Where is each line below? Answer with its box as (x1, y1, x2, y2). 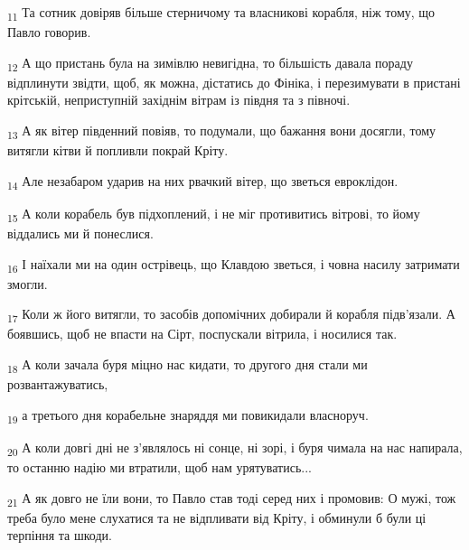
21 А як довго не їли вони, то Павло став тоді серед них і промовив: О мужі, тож (7, 488, 456, 509)
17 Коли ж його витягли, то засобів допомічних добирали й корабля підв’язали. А (7, 304, 455, 326)
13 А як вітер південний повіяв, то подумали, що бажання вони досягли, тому (7, 121, 436, 142)
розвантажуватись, (7, 375, 108, 394)
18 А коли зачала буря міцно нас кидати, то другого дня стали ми (7, 355, 368, 376)
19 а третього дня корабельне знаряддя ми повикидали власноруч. (7, 405, 369, 426)
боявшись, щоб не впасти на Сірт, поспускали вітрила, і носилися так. (7, 324, 398, 343)
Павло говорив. (7, 23, 91, 42)
